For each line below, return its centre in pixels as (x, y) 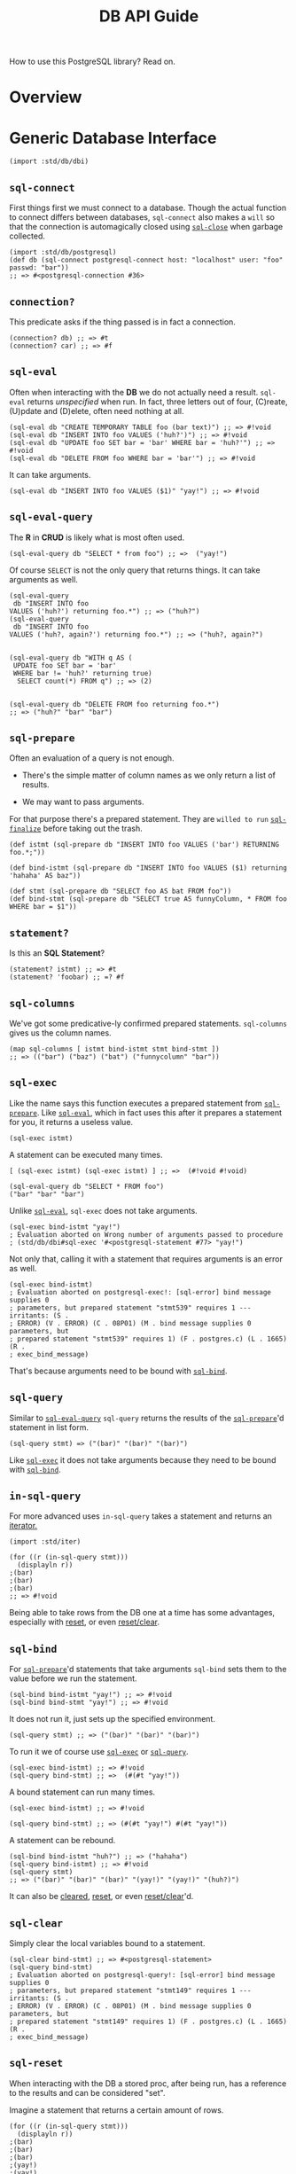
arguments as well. (43, 579)
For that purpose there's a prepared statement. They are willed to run (139, 819)
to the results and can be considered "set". (87, 2092)
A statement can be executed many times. (86, 1154)
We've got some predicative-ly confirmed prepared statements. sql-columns (148, 1023)
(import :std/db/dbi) (49, 161)
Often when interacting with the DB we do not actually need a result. (134, 392)
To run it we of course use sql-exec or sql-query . (99, 1752)
